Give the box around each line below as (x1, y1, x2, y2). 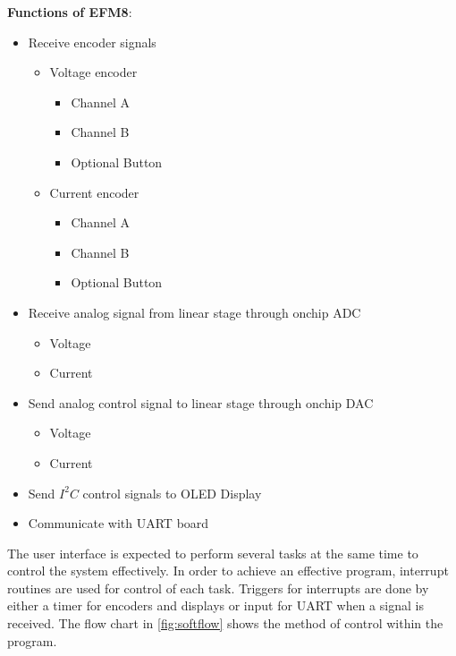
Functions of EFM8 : (7, 3, 132, 21)
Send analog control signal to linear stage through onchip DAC (28, 393, 374, 412)
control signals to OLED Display (82, 483, 262, 502)
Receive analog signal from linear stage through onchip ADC (28, 302, 361, 321)
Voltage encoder (49, 63, 138, 81)
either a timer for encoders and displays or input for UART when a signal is (7, 596, 424, 615)
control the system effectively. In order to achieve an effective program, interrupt (7, 561, 449, 580)
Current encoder (49, 183, 139, 201)
